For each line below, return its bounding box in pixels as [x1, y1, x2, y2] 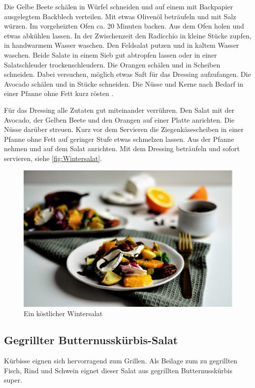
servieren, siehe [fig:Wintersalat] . [4, 153, 102, 163]
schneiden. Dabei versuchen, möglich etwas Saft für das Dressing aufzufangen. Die [4, 69, 251, 79]
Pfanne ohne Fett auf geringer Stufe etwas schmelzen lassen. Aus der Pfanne [4, 133, 234, 144]
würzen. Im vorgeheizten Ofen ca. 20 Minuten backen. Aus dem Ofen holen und [4, 21, 244, 31]
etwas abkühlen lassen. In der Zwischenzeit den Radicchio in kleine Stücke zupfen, [4, 30, 252, 40]
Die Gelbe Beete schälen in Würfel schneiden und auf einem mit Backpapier [4, 1, 233, 11]
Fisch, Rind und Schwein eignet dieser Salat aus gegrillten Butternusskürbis [4, 365, 233, 375]
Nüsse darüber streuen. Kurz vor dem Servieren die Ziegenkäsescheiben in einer [4, 124, 244, 134]
